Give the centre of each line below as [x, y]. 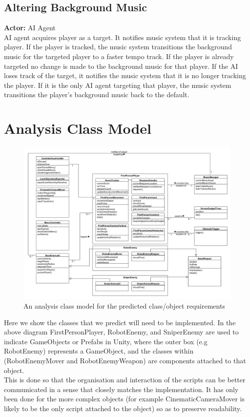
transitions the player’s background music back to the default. [97, 94]
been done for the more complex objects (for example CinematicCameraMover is [125, 399]
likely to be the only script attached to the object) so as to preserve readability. [123, 408]
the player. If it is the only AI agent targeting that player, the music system [118, 85]
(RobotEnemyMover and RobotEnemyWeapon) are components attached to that [125, 361]
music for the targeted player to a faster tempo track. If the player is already [119, 56]
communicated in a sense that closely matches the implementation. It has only [121, 389]
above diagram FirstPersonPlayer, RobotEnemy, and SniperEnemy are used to [121, 332]
